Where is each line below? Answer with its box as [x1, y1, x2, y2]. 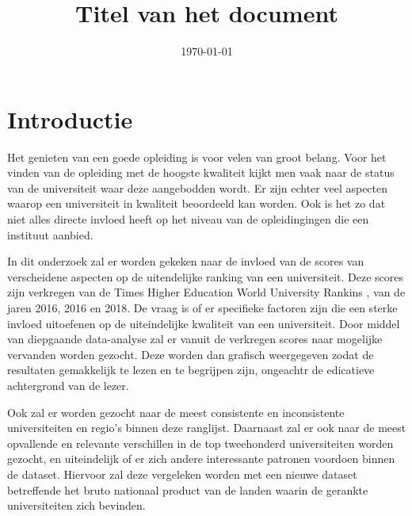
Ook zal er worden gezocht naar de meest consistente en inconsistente [7, 403, 345, 420]
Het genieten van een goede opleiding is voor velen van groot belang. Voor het [7, 148, 387, 165]
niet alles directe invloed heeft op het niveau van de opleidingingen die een [7, 211, 369, 227]
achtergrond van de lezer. [7, 376, 129, 393]
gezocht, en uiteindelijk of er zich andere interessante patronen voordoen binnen [7, 450, 395, 467]
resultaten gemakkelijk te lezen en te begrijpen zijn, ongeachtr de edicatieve [7, 361, 375, 378]
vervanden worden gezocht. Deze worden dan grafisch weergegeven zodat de [7, 346, 374, 362]
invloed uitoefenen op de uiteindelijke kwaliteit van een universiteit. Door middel [7, 315, 400, 331]
